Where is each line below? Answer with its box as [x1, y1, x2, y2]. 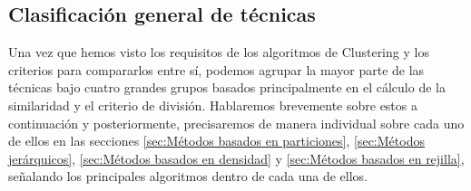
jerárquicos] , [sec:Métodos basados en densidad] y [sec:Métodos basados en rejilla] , [8, 148, 465, 167]
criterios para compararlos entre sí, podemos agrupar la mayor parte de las [8, 60, 425, 79]
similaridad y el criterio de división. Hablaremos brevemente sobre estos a [8, 95, 417, 114]
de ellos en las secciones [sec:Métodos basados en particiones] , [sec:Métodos [8, 131, 425, 150]
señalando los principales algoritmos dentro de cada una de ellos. [8, 167, 368, 186]
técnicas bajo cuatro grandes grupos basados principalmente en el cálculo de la [8, 78, 446, 97]
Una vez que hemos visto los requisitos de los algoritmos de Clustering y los [8, 43, 429, 62]
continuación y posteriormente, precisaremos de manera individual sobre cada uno [8, 113, 465, 132]
